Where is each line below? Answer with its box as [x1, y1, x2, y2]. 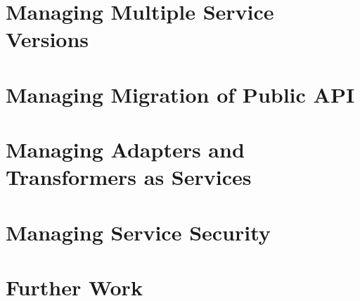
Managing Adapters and [6, 135, 245, 164]
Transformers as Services [6, 162, 252, 191]
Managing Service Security [6, 217, 271, 246]
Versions [6, 25, 89, 53]
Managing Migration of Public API [6, 79, 355, 108]
